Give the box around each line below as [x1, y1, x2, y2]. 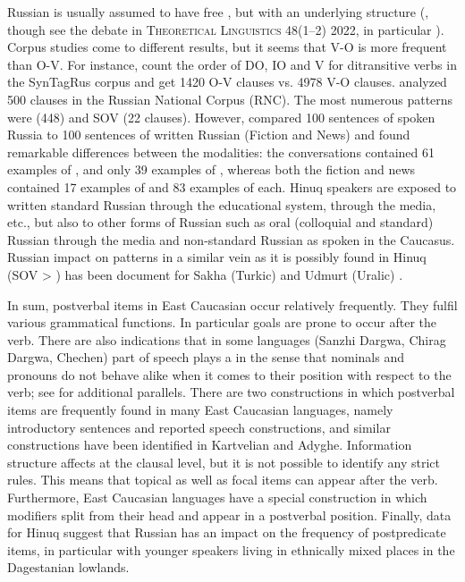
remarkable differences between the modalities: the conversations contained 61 [7, 142, 435, 161]
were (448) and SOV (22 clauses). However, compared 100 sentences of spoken [7, 107, 435, 126]
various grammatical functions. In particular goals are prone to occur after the [7, 313, 437, 332]
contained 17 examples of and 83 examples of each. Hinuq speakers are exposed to [7, 177, 457, 196]
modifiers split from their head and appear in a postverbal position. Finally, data [7, 505, 452, 524]
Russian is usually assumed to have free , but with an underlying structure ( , [7, 3, 429, 21]
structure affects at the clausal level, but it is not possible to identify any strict [7, 452, 441, 471]
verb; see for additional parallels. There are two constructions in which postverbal [7, 383, 455, 401]
